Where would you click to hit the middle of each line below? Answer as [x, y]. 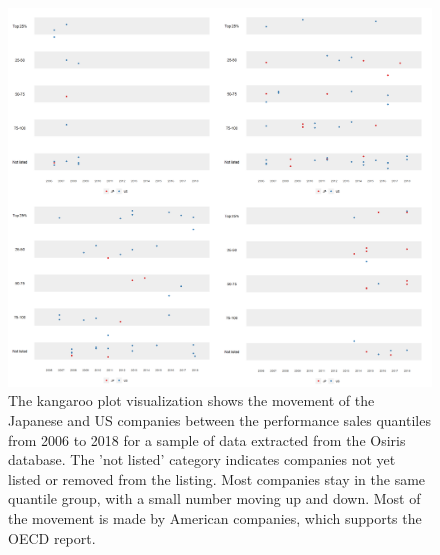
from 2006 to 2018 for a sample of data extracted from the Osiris [207, 439]
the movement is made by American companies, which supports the [215, 518]
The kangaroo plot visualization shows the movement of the [191, 400]
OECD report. [52, 537]
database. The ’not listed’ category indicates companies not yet [202, 459]
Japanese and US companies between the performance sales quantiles [219, 420]
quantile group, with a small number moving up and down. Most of [214, 498]
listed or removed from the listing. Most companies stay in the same [217, 478]
